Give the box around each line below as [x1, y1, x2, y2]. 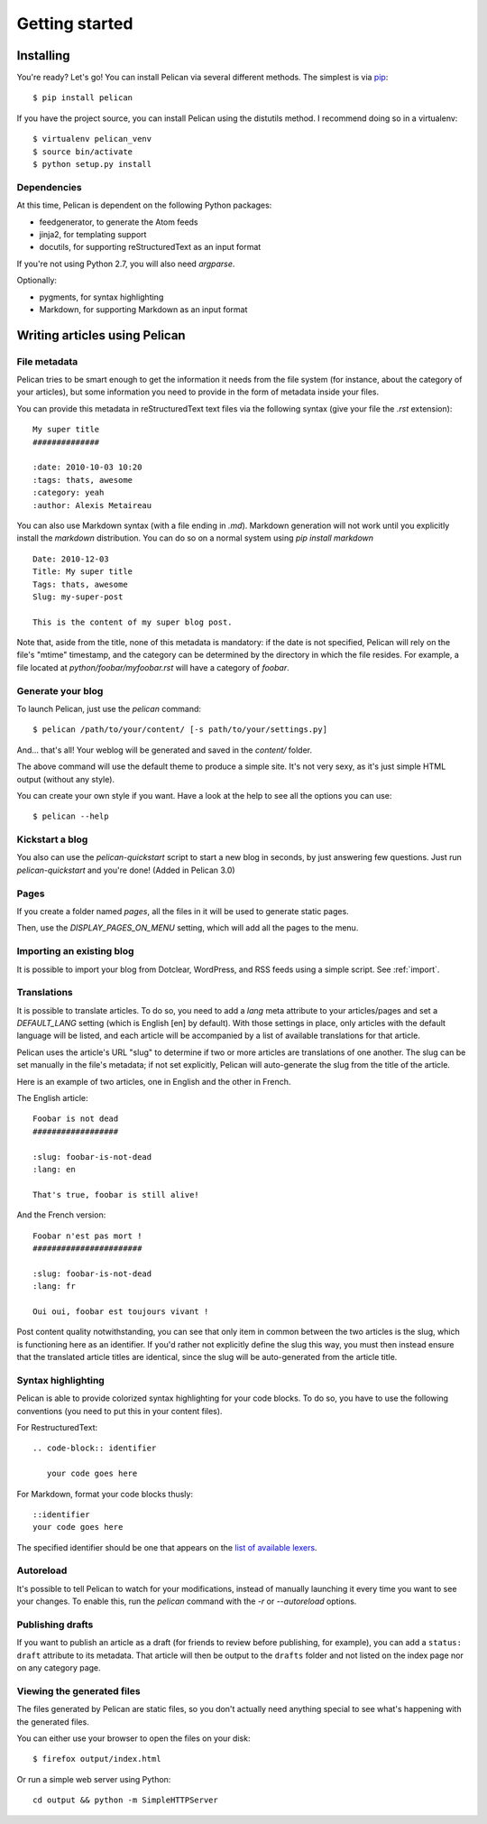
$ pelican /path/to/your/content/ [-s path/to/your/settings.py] [32, 725, 328, 735]
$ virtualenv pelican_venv [32, 134, 152, 144]
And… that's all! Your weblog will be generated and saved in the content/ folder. [16, 745, 313, 755]
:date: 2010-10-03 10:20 [32, 462, 142, 473]
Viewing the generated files [16, 1684, 141, 1697]
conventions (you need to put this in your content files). [16, 1405, 223, 1416]
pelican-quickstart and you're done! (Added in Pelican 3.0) [16, 865, 235, 875]
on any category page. [16, 1662, 101, 1673]
